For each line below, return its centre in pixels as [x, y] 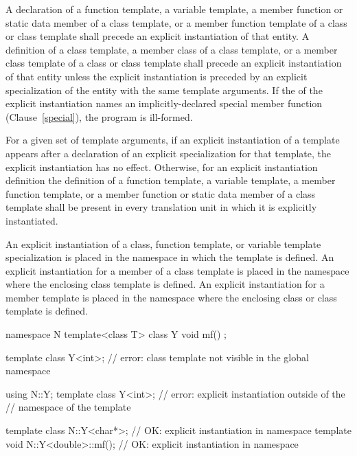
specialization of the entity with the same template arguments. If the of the [164, 90]
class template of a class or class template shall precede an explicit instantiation [174, 63]
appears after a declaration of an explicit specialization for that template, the [168, 153]
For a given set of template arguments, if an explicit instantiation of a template [173, 140]
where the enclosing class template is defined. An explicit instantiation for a [165, 284]
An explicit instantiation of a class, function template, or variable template [163, 243]
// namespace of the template [68, 407]
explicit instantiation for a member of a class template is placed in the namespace [177, 270]
